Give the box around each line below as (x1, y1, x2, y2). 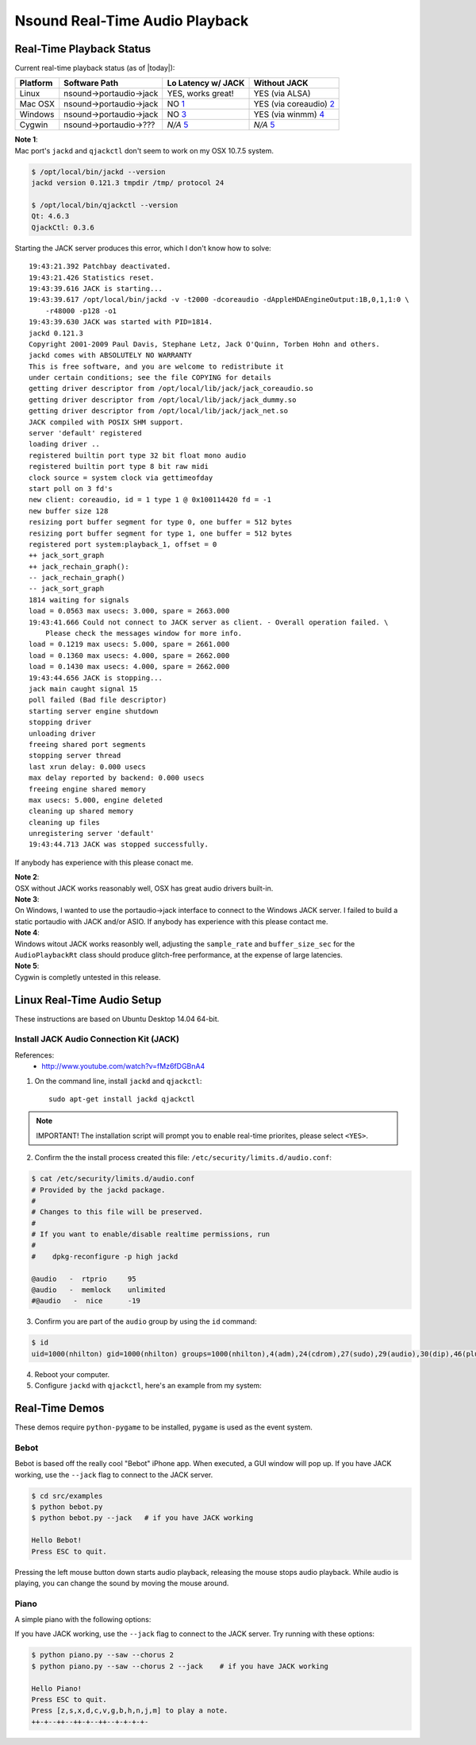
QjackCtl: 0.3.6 (31, 222, 95, 232)
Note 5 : (14, 961, 40, 971)
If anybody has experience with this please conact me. (14, 857, 194, 867)
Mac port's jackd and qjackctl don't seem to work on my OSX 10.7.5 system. (14, 145, 274, 155)
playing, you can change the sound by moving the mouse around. (14, 1578, 229, 1588)
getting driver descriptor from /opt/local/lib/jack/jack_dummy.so (29, 395, 297, 404)
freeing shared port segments (29, 740, 147, 749)
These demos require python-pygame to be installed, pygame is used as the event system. (14, 1422, 313, 1432)
